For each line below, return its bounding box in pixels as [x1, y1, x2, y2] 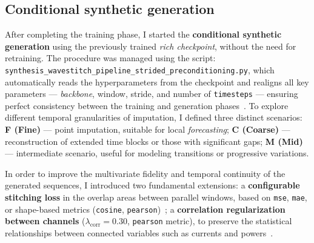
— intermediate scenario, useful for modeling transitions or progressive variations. [5, 147, 309, 159]
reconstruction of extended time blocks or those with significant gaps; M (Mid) [5, 135, 303, 147]
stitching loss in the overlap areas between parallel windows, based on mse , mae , [5, 191, 307, 204]
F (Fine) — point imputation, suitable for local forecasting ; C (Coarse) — [5, 123, 290, 136]
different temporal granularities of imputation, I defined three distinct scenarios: [5, 111, 302, 124]
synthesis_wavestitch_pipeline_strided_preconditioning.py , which [5, 63, 275, 76]
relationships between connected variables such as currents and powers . [5, 227, 273, 239]
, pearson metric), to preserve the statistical [127, 215, 292, 227]
